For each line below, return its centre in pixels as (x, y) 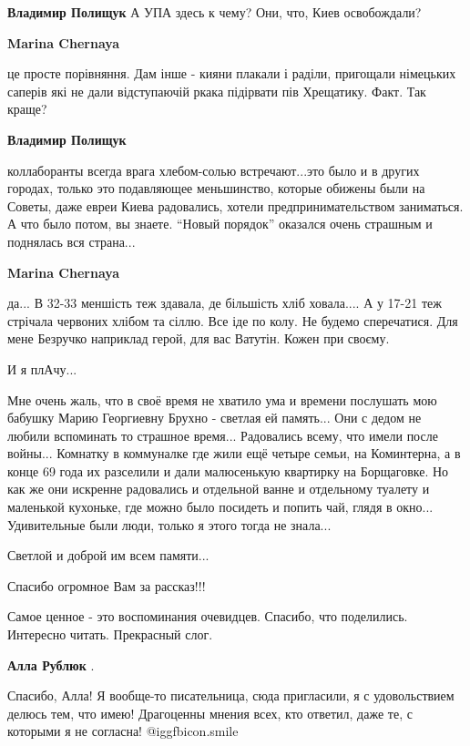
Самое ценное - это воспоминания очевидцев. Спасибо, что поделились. (208, 616)
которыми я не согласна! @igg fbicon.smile (123, 731)
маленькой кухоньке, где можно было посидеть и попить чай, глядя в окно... (220, 507)
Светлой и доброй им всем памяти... (108, 555)
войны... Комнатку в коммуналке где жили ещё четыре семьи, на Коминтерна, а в (234, 453)
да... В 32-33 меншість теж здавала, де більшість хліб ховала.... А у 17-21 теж (225, 303)
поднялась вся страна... (72, 241)
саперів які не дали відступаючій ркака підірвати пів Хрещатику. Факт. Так (217, 91)
